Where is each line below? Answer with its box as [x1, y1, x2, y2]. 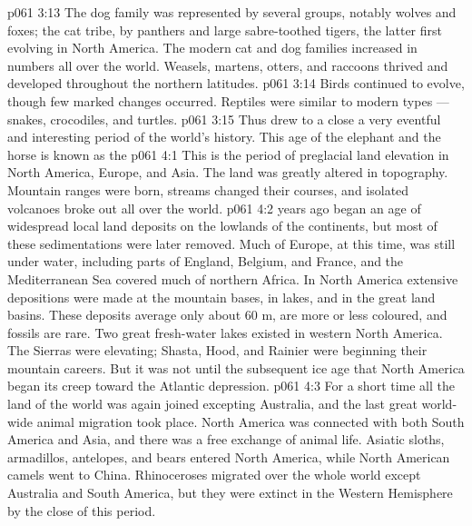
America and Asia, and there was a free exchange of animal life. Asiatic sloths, [7, 430, 445, 449]
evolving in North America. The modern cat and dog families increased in [7, 38, 418, 57]
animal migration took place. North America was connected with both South [36, 412, 465, 431]
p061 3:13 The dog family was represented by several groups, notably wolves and [7, 3, 457, 21]
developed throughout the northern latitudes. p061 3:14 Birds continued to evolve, [7, 74, 465, 93]
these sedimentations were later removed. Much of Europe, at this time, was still [7, 233, 456, 253]
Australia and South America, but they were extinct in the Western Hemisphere [7, 483, 453, 502]
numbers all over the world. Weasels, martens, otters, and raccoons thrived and [7, 55, 448, 74]
